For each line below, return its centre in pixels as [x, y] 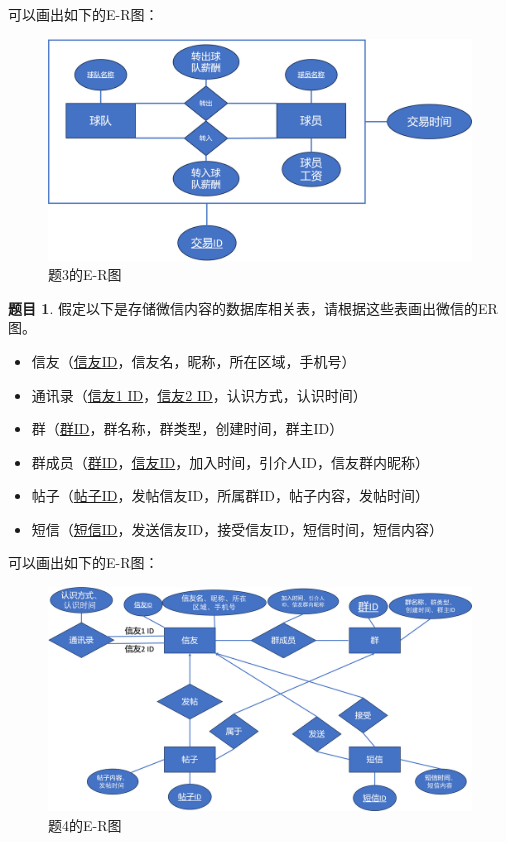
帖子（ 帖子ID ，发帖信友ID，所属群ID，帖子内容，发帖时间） [230, 495]
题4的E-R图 [85, 825]
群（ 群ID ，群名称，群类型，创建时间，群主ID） [187, 428]
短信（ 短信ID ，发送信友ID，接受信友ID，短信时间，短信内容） [237, 528]
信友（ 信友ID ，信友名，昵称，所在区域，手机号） [193, 360]
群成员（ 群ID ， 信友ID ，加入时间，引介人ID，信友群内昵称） [230, 461]
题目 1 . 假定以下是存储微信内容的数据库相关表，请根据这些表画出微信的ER [253, 307]
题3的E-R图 [85, 274]
